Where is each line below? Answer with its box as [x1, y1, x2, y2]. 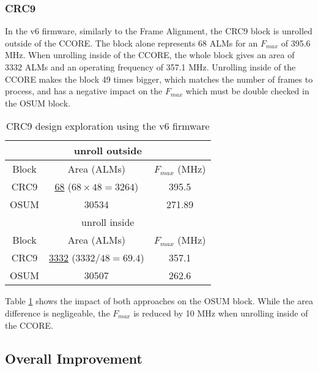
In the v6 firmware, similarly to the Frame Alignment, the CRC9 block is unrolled [5, 24, 312, 37]
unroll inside [81, 215, 135, 230]
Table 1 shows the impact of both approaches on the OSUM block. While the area [5, 294, 313, 307]
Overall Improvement [5, 348, 142, 367]
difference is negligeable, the [5, 306, 110, 319]
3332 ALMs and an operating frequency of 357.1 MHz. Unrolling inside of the [5, 61, 296, 73]
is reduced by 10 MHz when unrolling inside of [133, 306, 308, 319]
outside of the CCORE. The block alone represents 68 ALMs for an [5, 36, 258, 49]
